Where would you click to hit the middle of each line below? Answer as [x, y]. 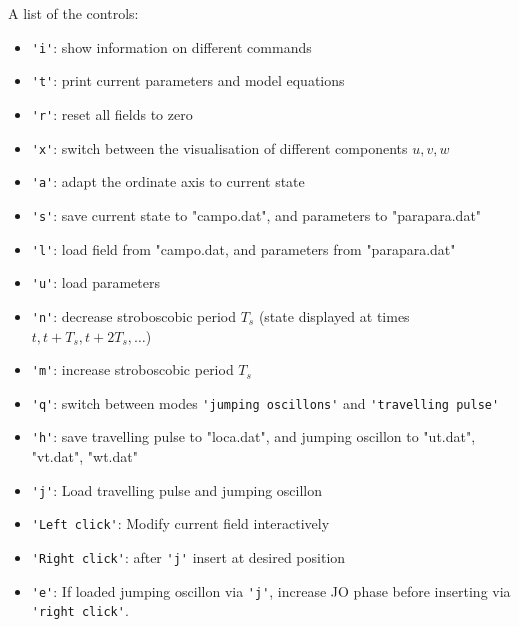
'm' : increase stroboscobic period [132, 369]
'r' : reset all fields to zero [112, 113]
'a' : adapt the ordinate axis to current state [168, 181]
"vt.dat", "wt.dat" [84, 456]
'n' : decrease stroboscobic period [134, 315]
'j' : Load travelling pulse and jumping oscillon [177, 489]
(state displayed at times [334, 315]
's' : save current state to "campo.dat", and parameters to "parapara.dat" [256, 214]
